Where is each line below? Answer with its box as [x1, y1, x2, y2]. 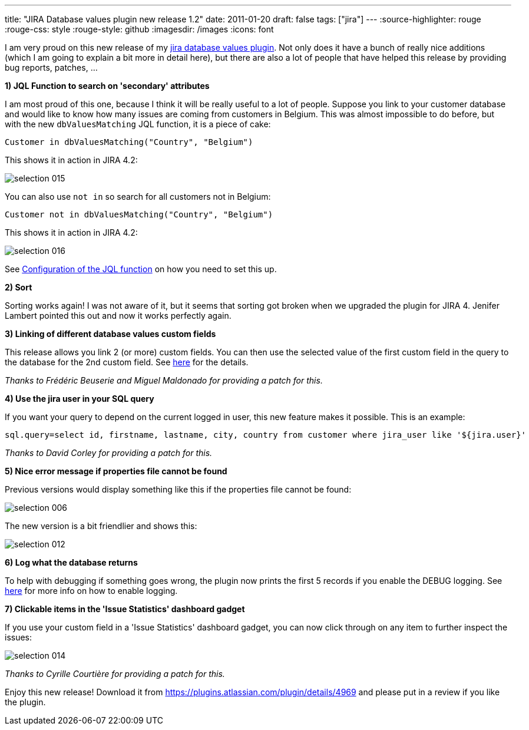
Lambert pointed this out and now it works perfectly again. [5, 311, 232, 321]
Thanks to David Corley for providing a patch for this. [5, 448, 213, 458]
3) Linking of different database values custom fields [5, 329, 216, 339]
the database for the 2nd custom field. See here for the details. [5, 357, 249, 367]
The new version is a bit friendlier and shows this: [5, 521, 197, 531]
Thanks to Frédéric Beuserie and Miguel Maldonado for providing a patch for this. [5, 375, 323, 385]
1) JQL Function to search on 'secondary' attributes [5, 81, 210, 91]
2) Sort [5, 282, 32, 292]
